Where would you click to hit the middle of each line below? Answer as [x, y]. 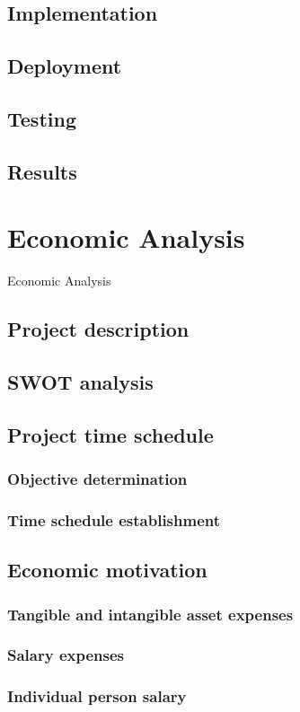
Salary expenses [66, 655]
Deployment [65, 66]
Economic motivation [107, 570]
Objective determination [97, 479]
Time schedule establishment [114, 519]
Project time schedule [110, 434]
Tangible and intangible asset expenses [150, 614]
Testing [42, 118]
